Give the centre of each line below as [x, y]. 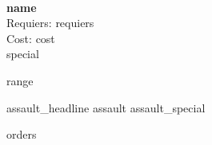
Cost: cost [31, 38]
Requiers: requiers [50, 23]
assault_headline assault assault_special [106, 107]
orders [22, 134]
